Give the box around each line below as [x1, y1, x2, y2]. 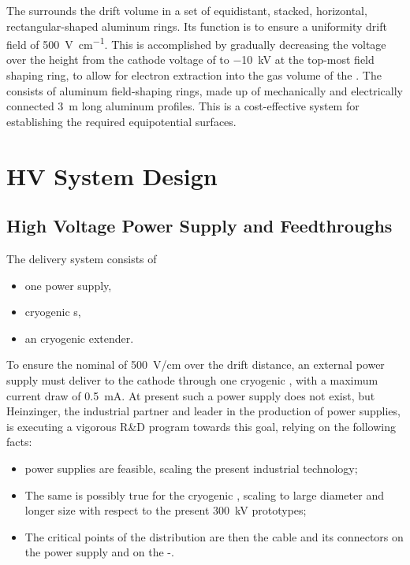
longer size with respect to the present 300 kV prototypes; [24, 502, 307, 519]
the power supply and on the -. [24, 544, 174, 560]
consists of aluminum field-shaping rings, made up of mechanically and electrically [6, 82, 403, 99]
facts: [6, 433, 32, 450]
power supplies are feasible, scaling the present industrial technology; [24, 459, 358, 476]
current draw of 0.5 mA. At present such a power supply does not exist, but [6, 387, 375, 403]
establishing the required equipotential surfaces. [6, 113, 237, 129]
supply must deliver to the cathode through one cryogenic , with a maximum [6, 371, 378, 388]
